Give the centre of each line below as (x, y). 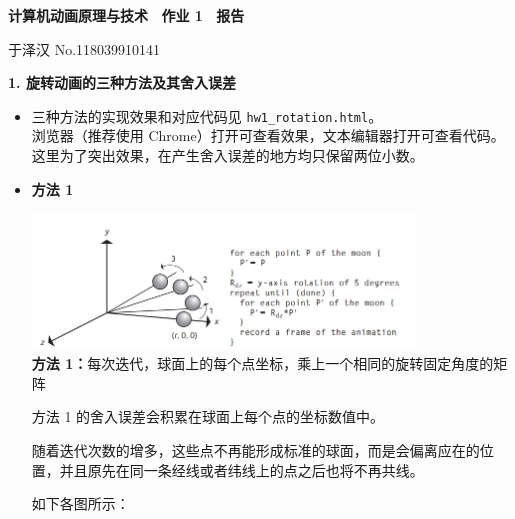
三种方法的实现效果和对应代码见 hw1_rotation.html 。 (207, 115)
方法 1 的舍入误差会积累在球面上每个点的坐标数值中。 (208, 416)
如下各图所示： (80, 503)
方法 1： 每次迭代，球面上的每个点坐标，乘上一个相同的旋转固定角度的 (262, 363)
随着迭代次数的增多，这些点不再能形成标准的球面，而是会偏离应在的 (255, 450)
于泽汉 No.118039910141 (84, 48)
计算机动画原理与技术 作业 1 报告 (126, 15)
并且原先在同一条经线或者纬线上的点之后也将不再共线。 (241, 469)
